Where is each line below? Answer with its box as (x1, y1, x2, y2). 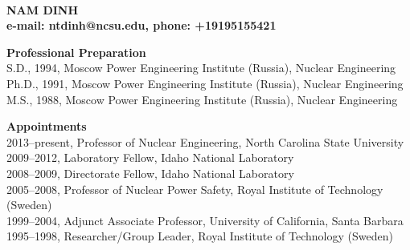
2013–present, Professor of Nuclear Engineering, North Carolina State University (6, 133, 404, 150)
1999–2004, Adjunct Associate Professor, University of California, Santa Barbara (6, 212, 404, 228)
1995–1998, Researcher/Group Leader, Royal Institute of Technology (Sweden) (6, 228, 393, 244)
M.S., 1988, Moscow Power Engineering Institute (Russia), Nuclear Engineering (6, 91, 398, 107)
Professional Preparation (6, 43, 146, 60)
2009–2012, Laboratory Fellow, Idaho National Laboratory (6, 149, 294, 166)
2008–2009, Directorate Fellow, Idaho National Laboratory (6, 164, 294, 181)
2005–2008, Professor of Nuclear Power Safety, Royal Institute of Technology (6, 180, 383, 197)
